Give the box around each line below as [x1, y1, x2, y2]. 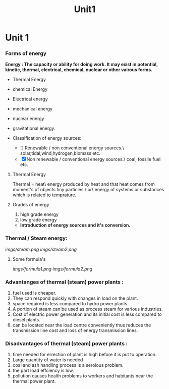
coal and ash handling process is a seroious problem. [12, 362, 124, 368]
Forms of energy [5, 50, 47, 57]
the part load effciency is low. [12, 367, 74, 374]
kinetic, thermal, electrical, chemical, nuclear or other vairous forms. [5, 67, 153, 73]
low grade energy [20, 217, 57, 223]
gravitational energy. [12, 125, 55, 132]
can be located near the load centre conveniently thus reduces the [12, 322, 151, 328]
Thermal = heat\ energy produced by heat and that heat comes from [12, 181, 155, 187]
